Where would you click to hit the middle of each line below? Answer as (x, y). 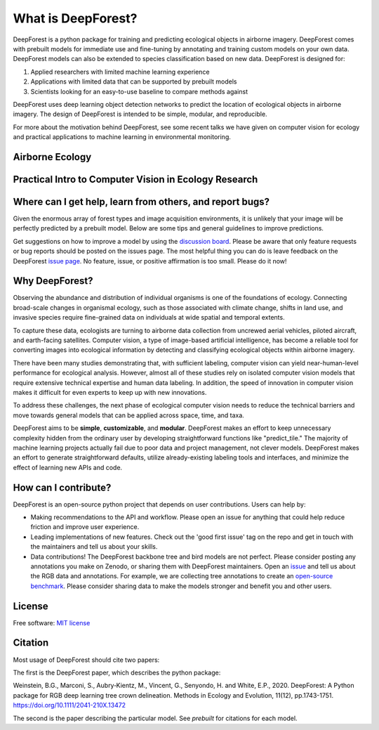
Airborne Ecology (52, 157)
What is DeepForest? (75, 18)
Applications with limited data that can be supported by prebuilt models (134, 82)
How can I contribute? (62, 487)
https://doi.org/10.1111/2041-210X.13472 (69, 705)
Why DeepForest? (53, 281)
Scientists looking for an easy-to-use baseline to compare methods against (139, 91)
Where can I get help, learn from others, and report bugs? (141, 201)
